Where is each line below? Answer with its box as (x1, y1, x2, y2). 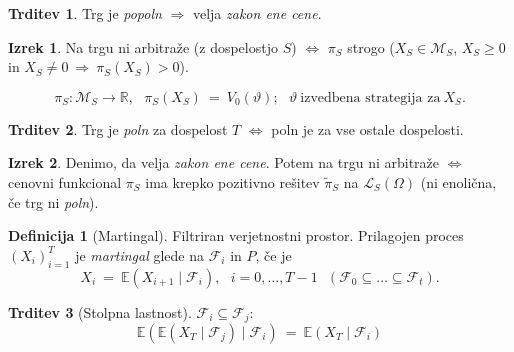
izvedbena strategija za (300, 90, 441, 105)
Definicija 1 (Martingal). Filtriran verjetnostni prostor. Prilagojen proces (8, 225, 464, 246)
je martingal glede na (75, 244, 205, 265)
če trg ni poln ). (8, 191, 99, 212)
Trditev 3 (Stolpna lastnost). (8, 301, 192, 322)
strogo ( (347, 36, 395, 57)
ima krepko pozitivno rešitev (145, 171, 320, 192)
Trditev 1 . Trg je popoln (8, 3, 162, 23)
